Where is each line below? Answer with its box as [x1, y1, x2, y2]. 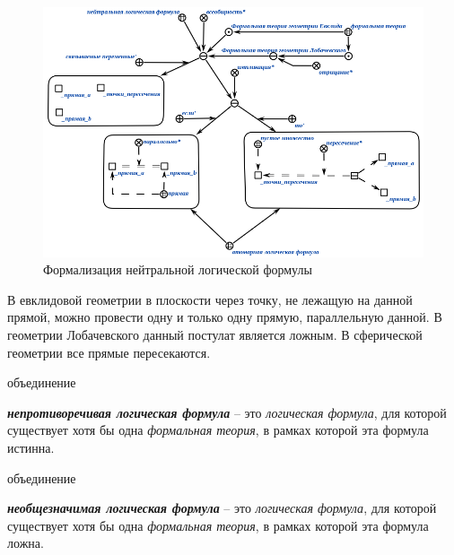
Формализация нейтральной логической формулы [43, 260, 312, 279]
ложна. [7, 533, 44, 552]
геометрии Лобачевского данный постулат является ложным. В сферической [7, 325, 423, 343]
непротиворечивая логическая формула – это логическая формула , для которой [7, 403, 447, 421]
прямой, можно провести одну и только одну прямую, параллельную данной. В [7, 308, 442, 326]
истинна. [7, 438, 55, 456]
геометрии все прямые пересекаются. [7, 343, 211, 361]
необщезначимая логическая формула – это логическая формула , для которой [7, 499, 437, 517]
